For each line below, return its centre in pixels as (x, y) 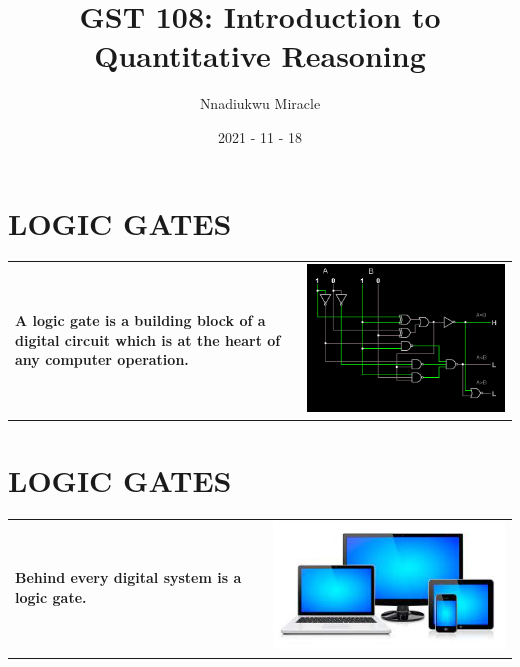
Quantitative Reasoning (260, 55)
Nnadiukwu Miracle (260, 103)
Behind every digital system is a (128, 577)
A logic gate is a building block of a (140, 320)
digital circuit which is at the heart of (148, 339)
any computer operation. (102, 359)
